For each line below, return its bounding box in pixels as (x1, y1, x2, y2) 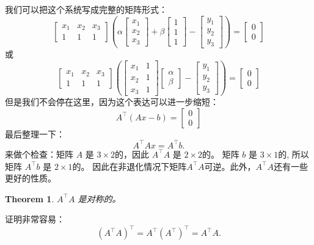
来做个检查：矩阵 (5, 147, 73, 160)
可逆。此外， (204, 159, 256, 172)
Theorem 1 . (5, 192, 54, 205)
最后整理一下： (5, 127, 65, 140)
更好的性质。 (5, 172, 56, 185)
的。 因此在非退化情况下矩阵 (72, 159, 187, 172)
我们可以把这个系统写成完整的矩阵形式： (5, 3, 167, 15)
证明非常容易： (5, 213, 65, 225)
